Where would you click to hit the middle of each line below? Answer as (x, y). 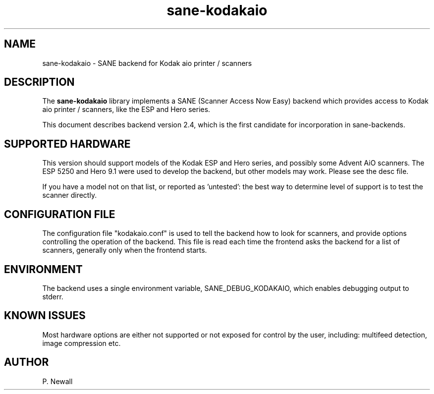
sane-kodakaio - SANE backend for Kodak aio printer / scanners (147, 63)
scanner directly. (70, 195)
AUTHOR (27, 362)
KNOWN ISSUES (45, 316)
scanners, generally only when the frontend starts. (125, 250)
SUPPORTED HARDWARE (67, 144)
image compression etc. (81, 343)
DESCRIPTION (39, 82)
